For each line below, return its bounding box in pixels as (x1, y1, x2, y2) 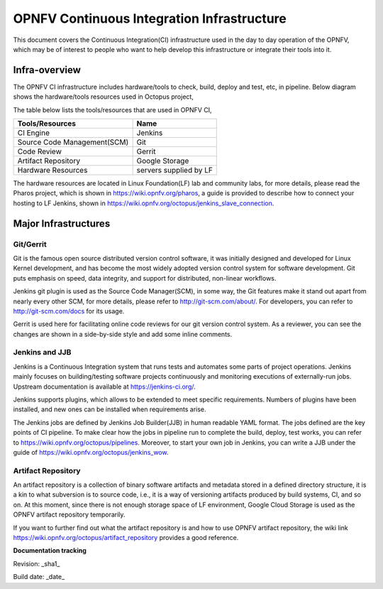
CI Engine (17, 128, 50, 138)
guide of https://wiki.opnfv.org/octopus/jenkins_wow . (13, 448, 169, 456)
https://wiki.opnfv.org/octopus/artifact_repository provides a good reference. (13, 534, 239, 542)
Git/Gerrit (13, 239, 48, 249)
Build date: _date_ (13, 573, 65, 581)
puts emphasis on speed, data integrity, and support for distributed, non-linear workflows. (13, 274, 277, 282)
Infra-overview (13, 64, 82, 76)
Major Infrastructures (13, 217, 111, 229)
